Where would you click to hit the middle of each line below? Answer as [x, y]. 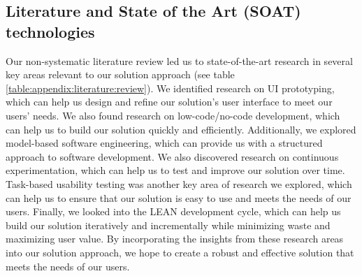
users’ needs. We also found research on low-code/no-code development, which [173, 115]
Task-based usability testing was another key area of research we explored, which [179, 183]
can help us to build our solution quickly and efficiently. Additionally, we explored [181, 129]
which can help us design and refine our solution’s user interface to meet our [169, 102]
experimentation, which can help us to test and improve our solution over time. [175, 170]
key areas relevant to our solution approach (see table [120, 74]
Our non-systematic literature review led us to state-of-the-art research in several [179, 60]
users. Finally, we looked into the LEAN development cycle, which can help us [173, 211]
